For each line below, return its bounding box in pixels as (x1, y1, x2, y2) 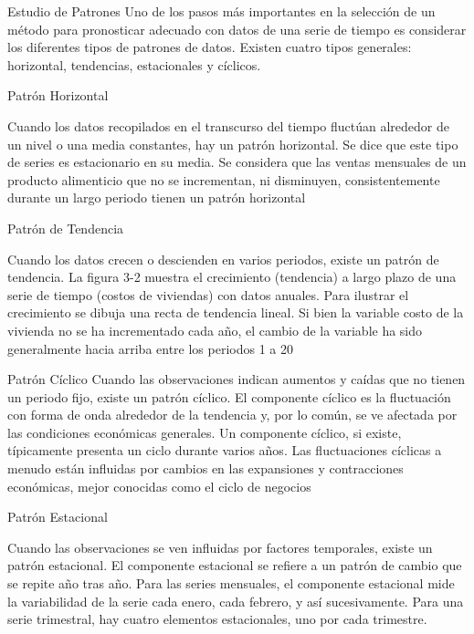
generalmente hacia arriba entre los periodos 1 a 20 (7, 338, 293, 358)
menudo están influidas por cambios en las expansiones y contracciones (7, 459, 404, 478)
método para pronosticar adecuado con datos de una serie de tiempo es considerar (7, 19, 467, 38)
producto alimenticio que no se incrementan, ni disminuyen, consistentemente (7, 170, 440, 189)
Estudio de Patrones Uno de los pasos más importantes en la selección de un (7, 2, 436, 20)
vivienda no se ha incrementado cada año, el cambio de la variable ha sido (7, 320, 423, 339)
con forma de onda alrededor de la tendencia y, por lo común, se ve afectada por (7, 405, 458, 424)
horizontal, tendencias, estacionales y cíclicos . (7, 55, 261, 74)
